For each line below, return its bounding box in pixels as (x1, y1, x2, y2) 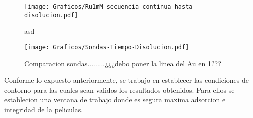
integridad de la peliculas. (4, 104, 83, 114)
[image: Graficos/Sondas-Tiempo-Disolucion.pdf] (24, 43, 189, 51)
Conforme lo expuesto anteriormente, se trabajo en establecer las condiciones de (4, 75, 249, 85)
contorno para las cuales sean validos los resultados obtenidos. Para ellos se (4, 84, 235, 95)
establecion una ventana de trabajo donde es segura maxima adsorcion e (4, 94, 226, 105)
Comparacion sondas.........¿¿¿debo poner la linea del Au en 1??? (24, 58, 221, 68)
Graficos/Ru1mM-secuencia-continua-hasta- (53, 3, 196, 10)
